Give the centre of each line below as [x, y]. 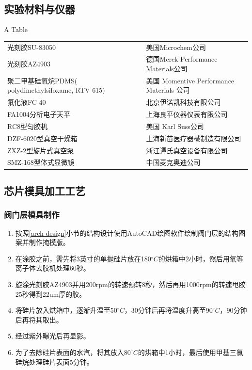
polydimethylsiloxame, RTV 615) [56, 90]
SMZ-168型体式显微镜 [41, 162]
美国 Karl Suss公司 [175, 126]
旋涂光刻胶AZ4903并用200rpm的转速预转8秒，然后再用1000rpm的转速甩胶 [130, 284]
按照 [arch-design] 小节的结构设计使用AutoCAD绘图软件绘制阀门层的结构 [127, 233]
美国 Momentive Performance [190, 80]
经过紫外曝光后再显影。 [53, 336]
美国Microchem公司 [176, 47]
